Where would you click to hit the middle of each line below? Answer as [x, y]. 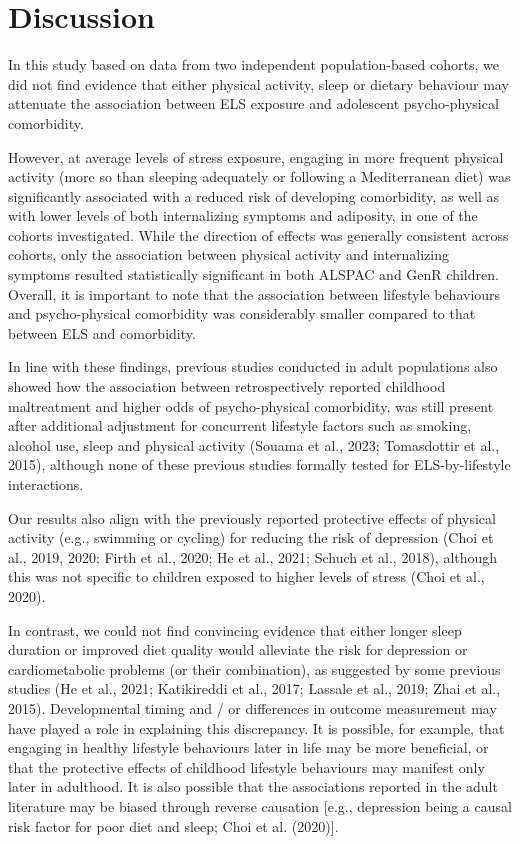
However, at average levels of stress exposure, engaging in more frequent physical [256, 156]
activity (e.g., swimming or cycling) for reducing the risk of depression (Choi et [251, 537]
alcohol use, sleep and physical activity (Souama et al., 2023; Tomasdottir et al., [254, 444]
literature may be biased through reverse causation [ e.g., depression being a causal [260, 805]
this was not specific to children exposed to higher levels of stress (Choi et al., [246, 576]
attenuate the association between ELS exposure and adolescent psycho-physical [253, 103]
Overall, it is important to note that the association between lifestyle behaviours [254, 293]
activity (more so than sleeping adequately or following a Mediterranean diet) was [259, 176]
